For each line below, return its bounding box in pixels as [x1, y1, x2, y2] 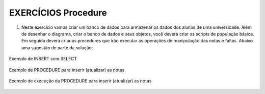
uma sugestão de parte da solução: [21, 44, 93, 51]
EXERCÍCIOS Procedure [9, 7, 107, 18]
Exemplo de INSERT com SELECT [9, 56, 77, 62]
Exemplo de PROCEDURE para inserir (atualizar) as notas [9, 67, 125, 73]
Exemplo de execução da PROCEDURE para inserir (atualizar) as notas [9, 78, 152, 84]
